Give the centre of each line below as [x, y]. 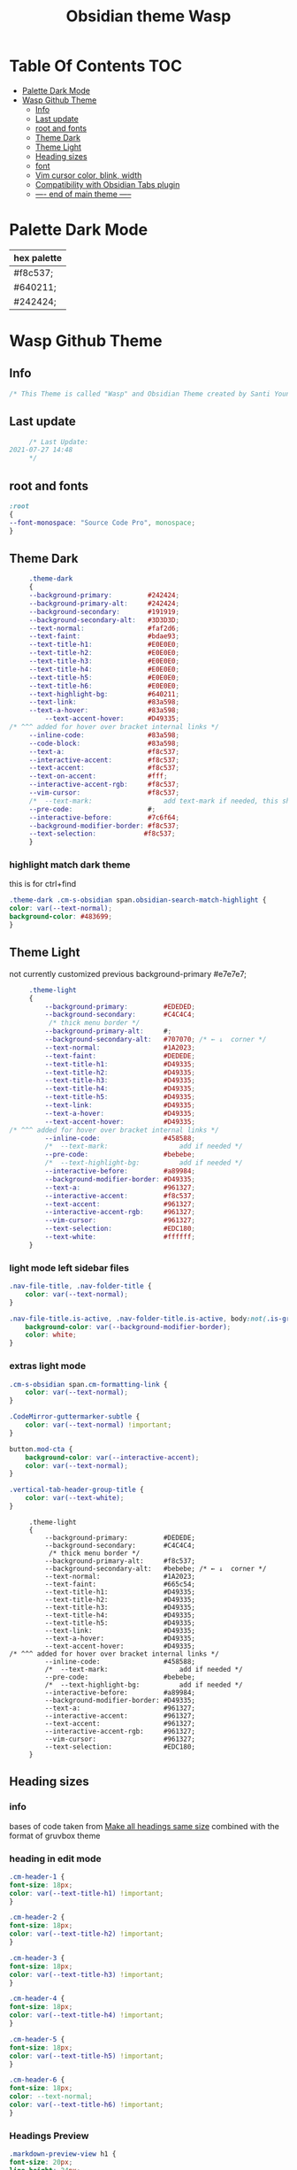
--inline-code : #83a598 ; [104, 735]
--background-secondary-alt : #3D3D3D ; [104, 620]
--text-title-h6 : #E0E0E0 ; [104, 686]
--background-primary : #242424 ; [104, 596]
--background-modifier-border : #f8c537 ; [104, 826]
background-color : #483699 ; [61, 917]
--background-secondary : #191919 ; [104, 612]
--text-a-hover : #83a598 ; [104, 711]
